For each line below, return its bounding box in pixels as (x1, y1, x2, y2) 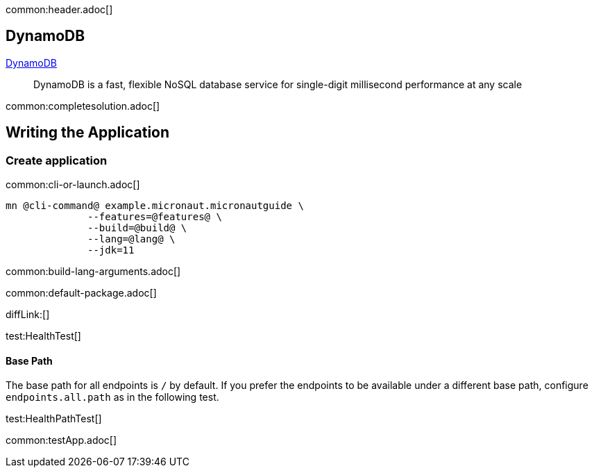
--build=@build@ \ (87, 222, 187, 234)
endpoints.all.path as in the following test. (6, 391, 219, 404)
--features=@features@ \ (87, 211, 222, 223)
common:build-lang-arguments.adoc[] (6, 265, 181, 278)
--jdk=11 (87, 244, 135, 256)
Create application (6, 153, 108, 167)
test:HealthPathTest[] (6, 413, 102, 425)
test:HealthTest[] (6, 330, 81, 342)
